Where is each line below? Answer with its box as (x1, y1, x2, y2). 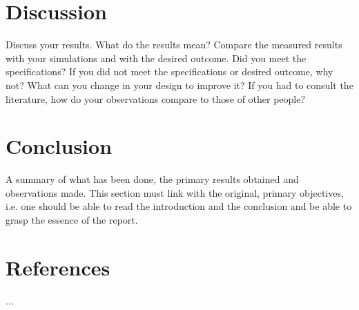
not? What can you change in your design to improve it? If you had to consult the (6, 77, 353, 92)
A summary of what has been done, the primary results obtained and (6, 172, 299, 186)
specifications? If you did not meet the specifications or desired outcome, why (6, 64, 333, 79)
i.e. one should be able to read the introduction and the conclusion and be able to (6, 199, 352, 213)
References (6, 253, 110, 281)
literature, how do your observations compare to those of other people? (6, 91, 306, 106)
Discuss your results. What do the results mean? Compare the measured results (6, 37, 342, 52)
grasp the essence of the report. (6, 213, 138, 226)
